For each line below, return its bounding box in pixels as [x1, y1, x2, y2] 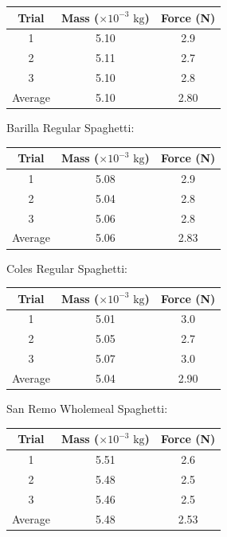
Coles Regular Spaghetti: [6, 259, 127, 276]
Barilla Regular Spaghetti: [6, 119, 135, 135]
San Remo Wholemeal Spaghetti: [6, 400, 168, 417]
